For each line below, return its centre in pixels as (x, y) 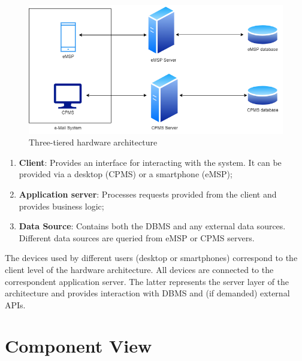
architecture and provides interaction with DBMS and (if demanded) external (147, 293)
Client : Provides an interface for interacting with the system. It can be (150, 162)
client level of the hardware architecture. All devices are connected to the (139, 269)
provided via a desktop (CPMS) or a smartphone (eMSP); (126, 174)
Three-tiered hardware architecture (93, 142)
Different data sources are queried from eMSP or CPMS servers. (137, 237)
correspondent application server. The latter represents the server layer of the (147, 281)
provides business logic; (61, 206)
